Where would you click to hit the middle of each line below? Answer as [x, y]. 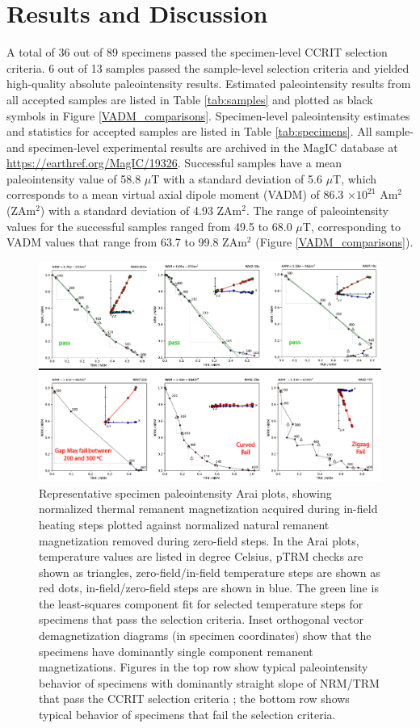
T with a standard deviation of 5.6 [237, 178]
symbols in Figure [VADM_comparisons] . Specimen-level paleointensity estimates [208, 115]
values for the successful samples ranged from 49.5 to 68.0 [149, 226]
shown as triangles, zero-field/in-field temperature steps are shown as [210, 572]
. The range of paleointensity [317, 210]
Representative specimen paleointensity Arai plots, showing [185, 492]
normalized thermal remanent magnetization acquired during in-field [208, 509]
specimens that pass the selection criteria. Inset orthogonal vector [201, 619]
